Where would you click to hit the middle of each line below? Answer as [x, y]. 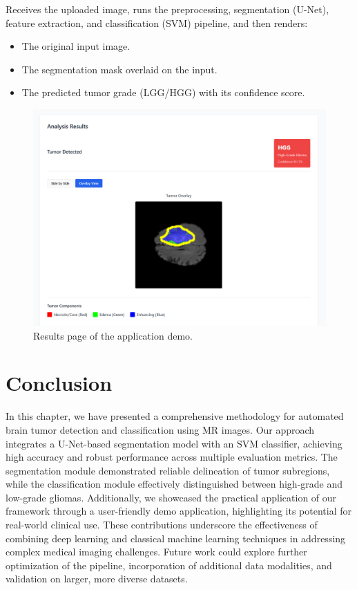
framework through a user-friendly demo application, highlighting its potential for [178, 511]
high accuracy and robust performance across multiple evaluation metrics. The [172, 457]
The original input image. [76, 46]
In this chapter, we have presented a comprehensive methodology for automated [175, 416]
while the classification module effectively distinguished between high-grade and [174, 484]
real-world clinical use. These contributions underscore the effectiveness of [162, 525]
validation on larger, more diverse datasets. [97, 579]
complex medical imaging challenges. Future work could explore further [156, 552]
